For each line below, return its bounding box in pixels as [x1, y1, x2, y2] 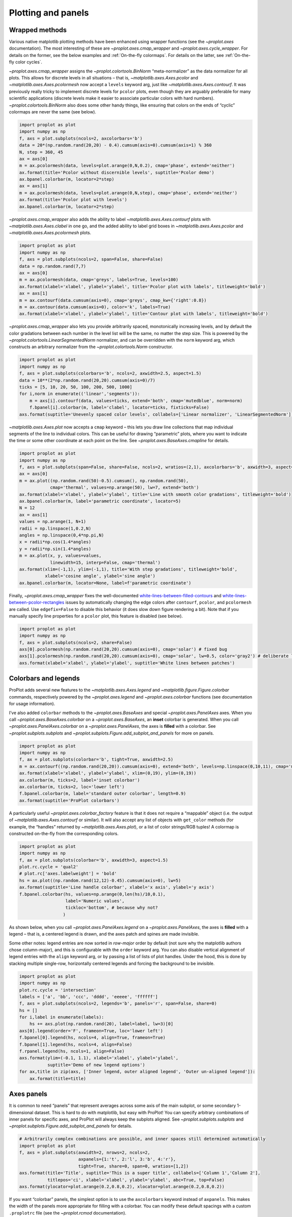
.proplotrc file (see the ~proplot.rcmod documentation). [9, 1210, 127, 1216]
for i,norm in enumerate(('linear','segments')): [19, 391, 140, 397]
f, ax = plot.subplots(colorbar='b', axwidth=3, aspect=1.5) [19, 857, 168, 863]
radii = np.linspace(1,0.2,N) [19, 526, 91, 531]
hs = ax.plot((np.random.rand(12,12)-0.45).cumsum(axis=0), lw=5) [19, 878, 181, 883]
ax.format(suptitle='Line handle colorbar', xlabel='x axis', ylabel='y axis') [19, 885, 215, 890]
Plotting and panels [9, 7, 89, 18]
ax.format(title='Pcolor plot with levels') [19, 197, 128, 203]
